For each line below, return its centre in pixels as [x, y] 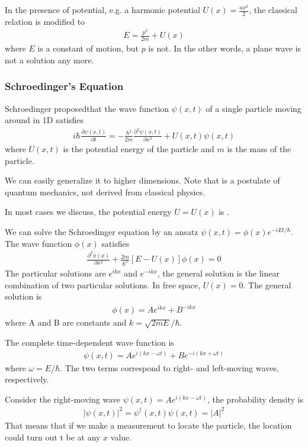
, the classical [273, 9]
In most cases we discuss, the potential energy [88, 212]
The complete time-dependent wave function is [89, 342]
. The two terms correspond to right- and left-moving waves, [169, 367]
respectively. [27, 379]
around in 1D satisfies [44, 120]
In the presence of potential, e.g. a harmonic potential [102, 9]
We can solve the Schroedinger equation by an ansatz [102, 231]
